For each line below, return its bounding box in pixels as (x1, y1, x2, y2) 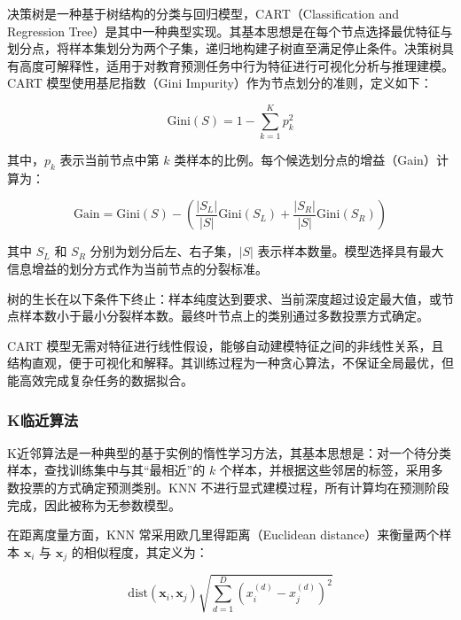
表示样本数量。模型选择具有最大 (257, 242, 444, 260)
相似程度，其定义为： (83, 542, 208, 561)
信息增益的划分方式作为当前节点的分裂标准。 (7, 260, 268, 278)
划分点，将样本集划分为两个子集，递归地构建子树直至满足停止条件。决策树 (7, 39, 441, 58)
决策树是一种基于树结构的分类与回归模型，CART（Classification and (7, 4, 400, 22)
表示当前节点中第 (59, 151, 160, 169)
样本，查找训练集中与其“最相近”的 (7, 461, 206, 479)
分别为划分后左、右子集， (90, 242, 239, 260)
